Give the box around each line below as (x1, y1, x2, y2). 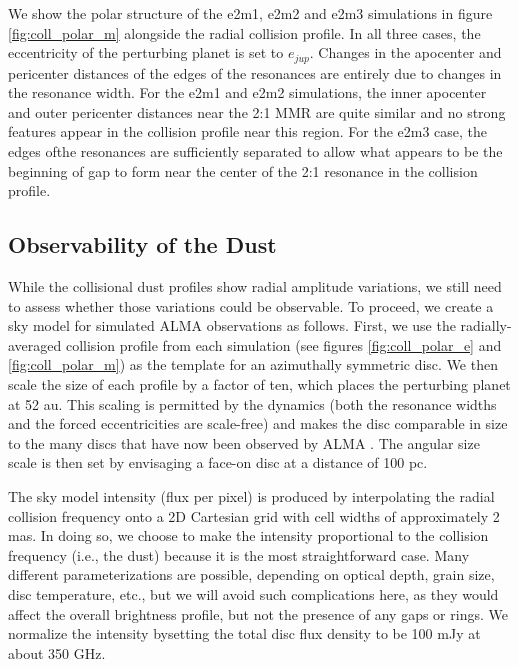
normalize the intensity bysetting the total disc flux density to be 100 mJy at (8, 623, 481, 644)
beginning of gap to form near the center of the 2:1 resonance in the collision (8, 160, 478, 181)
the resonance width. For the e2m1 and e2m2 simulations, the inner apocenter (8, 82, 487, 103)
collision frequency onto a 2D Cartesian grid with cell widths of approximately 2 (8, 505, 500, 526)
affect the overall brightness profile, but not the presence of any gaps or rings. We (8, 603, 508, 624)
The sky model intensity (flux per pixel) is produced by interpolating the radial (8, 485, 495, 506)
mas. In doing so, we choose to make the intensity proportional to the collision (8, 525, 489, 546)
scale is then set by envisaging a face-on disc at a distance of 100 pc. (8, 452, 428, 473)
